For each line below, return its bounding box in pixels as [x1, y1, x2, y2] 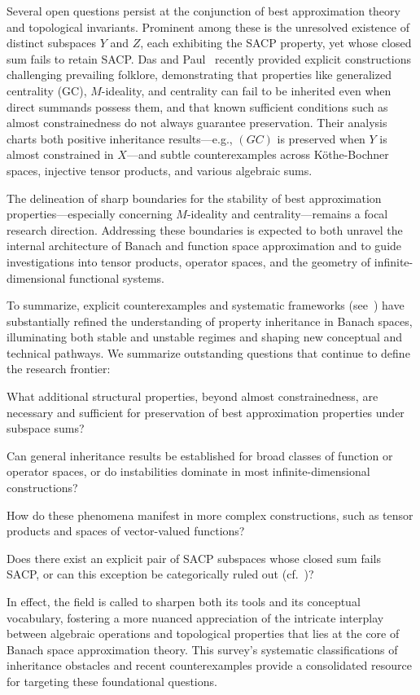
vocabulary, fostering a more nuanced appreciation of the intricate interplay [7, 609, 384, 626]
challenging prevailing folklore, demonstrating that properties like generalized [7, 66, 392, 83]
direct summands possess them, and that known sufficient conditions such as [7, 98, 388, 115]
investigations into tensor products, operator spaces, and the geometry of [7, 253, 371, 270]
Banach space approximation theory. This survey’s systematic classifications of [7, 640, 398, 658]
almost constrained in [7, 146, 114, 163]
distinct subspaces [7, 34, 96, 51]
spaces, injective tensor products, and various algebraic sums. [7, 161, 313, 178]
